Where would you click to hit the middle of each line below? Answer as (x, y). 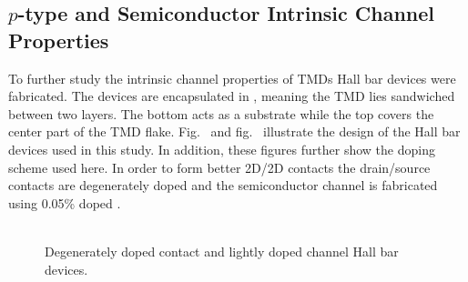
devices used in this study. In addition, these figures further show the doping (222, 149)
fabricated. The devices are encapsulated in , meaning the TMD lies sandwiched (232, 96)
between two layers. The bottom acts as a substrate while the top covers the (221, 113)
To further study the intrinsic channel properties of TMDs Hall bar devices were (232, 78)
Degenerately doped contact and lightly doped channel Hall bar (222, 251)
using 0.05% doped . (65, 202)
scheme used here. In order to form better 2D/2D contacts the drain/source (219, 167)
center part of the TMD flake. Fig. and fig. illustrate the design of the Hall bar (234, 131)
